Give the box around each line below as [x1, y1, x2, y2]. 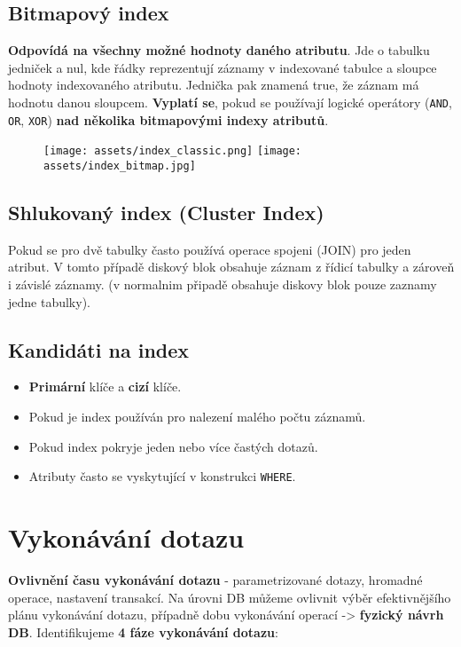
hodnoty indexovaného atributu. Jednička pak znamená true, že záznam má [8, 75, 419, 94]
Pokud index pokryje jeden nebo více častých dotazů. [28, 437, 318, 455]
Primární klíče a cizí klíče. [28, 377, 182, 396]
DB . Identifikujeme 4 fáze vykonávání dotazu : [8, 622, 278, 641]
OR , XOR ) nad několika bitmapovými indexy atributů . [8, 110, 329, 129]
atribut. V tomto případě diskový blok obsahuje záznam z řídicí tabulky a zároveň [8, 257, 455, 276]
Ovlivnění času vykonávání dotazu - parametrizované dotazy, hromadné [8, 570, 423, 588]
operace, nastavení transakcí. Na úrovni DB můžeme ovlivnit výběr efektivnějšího [8, 588, 451, 606]
